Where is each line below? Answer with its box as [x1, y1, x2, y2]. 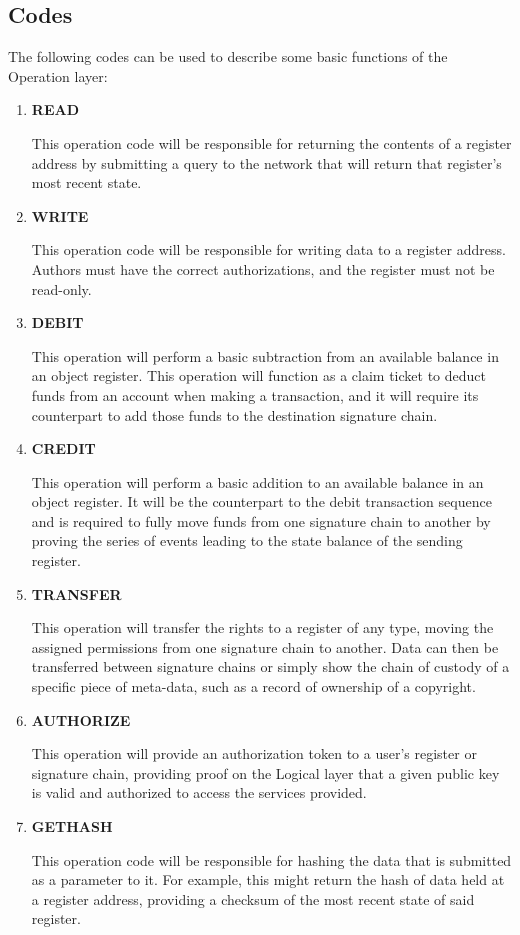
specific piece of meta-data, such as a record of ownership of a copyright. [31, 676, 476, 697]
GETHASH [31, 816, 113, 837]
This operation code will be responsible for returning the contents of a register [31, 132, 512, 153]
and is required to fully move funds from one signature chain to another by [31, 510, 491, 531]
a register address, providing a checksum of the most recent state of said [31, 888, 475, 909]
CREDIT [31, 438, 96, 459]
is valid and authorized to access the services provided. [31, 782, 367, 803]
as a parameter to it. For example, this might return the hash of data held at [31, 869, 505, 890]
